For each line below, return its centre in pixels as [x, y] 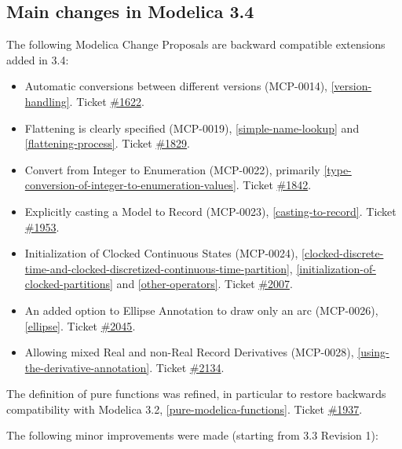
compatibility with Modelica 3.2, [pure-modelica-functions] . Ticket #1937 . [185, 409]
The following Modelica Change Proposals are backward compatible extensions [196, 44]
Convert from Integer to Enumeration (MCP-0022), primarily [172, 169]
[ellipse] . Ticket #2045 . [80, 325]
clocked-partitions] [69, 284]
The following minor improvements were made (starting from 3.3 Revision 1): [192, 435]
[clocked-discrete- [343, 253]
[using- [373, 352]
